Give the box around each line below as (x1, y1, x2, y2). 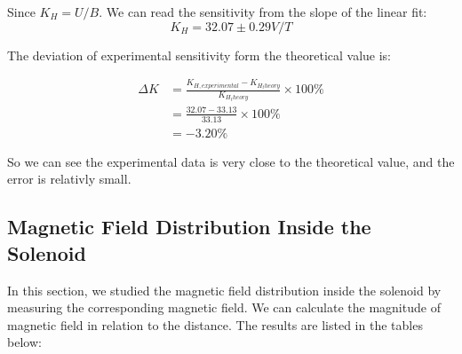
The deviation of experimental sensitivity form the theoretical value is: (7, 45, 392, 64)
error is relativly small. (7, 169, 131, 188)
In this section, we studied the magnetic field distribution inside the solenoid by (7, 280, 442, 299)
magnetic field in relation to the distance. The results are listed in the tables (7, 315, 423, 334)
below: (7, 333, 42, 351)
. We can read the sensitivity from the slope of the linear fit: (99, 3, 427, 20)
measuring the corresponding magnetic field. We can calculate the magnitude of (7, 298, 441, 317)
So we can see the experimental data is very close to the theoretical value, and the (7, 152, 455, 170)
